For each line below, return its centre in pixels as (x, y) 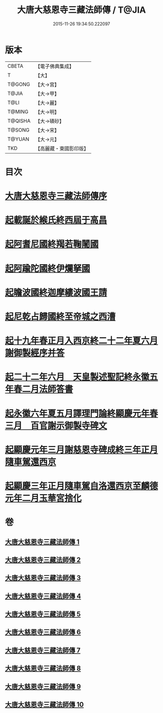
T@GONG (19, 84)
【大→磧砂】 (50, 121)
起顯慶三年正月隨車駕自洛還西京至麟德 (82, 486)
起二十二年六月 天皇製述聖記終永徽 (77, 377)
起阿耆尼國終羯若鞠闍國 (52, 244)
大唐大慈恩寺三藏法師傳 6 (43, 632)
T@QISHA (19, 121)
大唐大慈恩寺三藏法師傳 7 (43, 650)
